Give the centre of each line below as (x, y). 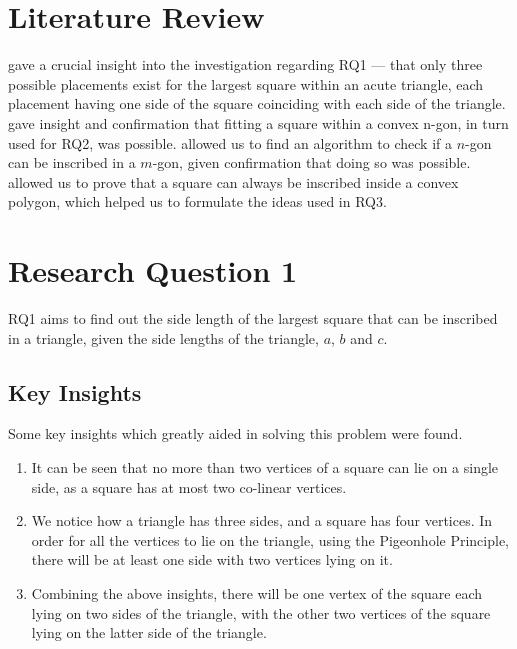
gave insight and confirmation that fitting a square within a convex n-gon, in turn (258, 122)
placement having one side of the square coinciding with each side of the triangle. (257, 103)
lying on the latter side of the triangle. (149, 632)
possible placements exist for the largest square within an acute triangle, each (246, 83)
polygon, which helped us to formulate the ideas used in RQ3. (197, 201)
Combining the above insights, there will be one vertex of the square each (257, 592)
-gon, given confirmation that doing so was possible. (311, 162)
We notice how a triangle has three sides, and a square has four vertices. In (262, 520)
